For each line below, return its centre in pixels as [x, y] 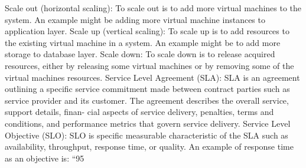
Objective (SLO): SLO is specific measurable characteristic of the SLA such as [147, 135]
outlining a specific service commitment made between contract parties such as [147, 89]
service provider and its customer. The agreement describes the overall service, [147, 100]
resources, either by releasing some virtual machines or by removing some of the [149, 65]
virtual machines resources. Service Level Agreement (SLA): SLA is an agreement [152, 77]
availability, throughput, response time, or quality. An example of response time [149, 146]
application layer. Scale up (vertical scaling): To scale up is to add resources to [147, 31]
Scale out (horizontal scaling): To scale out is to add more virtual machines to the [153, 8]
